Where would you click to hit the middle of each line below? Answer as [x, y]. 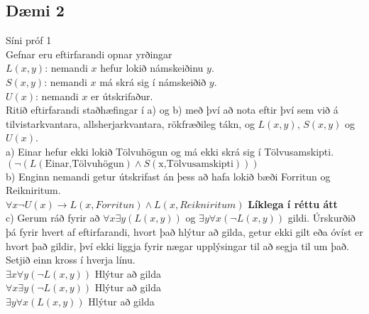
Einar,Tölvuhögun [84, 164]
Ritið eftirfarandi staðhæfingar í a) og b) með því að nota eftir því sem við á [172, 110]
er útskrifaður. [122, 96]
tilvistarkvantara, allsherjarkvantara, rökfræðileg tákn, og [130, 123]
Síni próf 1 [29, 40]
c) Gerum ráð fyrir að [53, 218]
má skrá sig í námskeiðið [153, 81]
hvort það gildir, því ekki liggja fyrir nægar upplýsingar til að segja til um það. [177, 245]
